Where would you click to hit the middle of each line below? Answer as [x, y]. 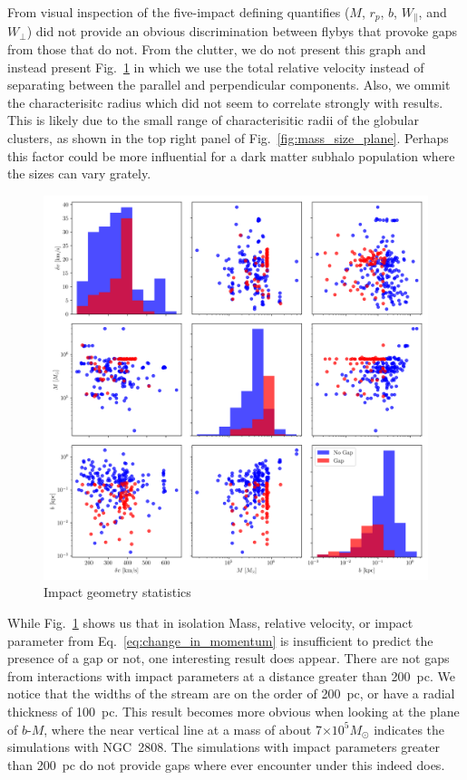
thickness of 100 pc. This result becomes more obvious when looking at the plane [233, 711]
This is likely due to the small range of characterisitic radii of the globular [213, 120]
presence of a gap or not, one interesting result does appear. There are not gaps [229, 658]
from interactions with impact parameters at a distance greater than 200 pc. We [231, 675]
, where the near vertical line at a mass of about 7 [183, 729]
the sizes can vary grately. [79, 173]
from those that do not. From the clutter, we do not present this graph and [217, 49]
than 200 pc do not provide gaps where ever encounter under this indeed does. [226, 764]
